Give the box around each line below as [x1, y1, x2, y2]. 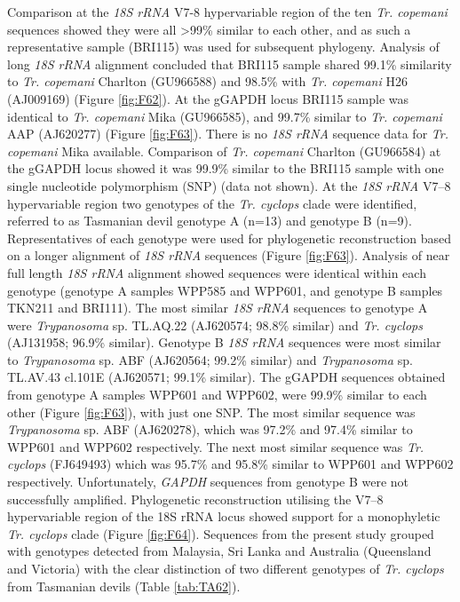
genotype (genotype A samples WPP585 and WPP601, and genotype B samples [7, 281, 443, 299]
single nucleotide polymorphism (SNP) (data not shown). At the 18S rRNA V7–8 [7, 176, 451, 194]
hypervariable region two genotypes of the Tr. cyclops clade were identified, [7, 194, 417, 212]
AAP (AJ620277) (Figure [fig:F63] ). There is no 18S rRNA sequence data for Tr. [7, 124, 448, 143]
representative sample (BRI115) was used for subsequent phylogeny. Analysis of [7, 37, 440, 56]
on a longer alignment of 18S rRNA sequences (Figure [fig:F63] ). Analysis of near [7, 246, 450, 265]
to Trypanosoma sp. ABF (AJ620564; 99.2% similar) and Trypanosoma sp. [7, 350, 413, 368]
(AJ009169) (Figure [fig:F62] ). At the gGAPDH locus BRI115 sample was [7, 89, 409, 107]
